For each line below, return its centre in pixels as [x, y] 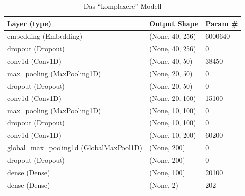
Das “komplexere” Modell [122, 6]
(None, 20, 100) [173, 98]
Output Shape [174, 23]
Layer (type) [30, 23]
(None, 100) [167, 172]
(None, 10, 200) [173, 135]
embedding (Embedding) [45, 36]
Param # [222, 23]
